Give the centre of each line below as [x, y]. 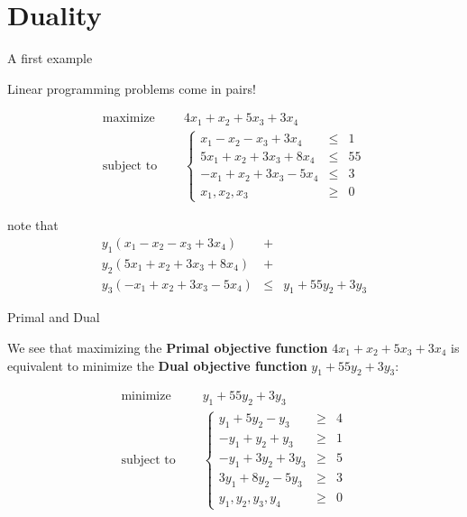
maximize [128, 119]
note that [33, 225]
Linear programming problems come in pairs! [132, 88]
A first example [50, 58]
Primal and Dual [54, 317]
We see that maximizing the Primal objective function [168, 347]
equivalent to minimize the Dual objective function [157, 365]
